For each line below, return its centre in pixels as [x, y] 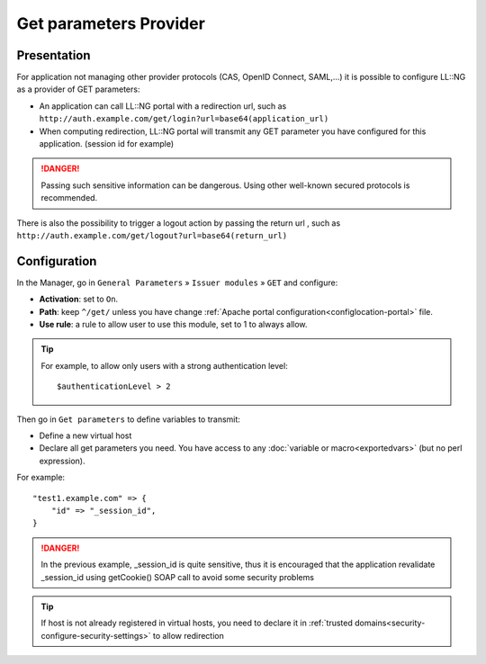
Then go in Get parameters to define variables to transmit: [128, 419]
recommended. [69, 198]
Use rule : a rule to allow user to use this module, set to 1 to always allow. [173, 325]
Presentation [54, 55]
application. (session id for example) [107, 144]
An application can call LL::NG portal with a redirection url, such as [163, 106]
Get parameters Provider [111, 23]
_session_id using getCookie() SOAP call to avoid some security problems [178, 577]
